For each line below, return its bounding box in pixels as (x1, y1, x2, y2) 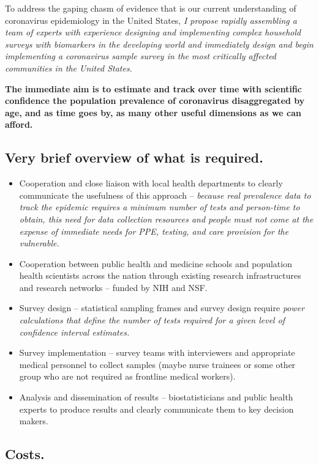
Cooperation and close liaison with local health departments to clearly (19, 177, 283, 190)
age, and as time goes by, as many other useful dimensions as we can (5, 106, 301, 119)
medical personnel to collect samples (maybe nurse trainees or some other (19, 358, 296, 370)
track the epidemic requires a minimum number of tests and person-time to (19, 201, 300, 213)
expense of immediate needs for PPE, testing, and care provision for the (19, 224, 289, 237)
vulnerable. (19, 237, 59, 249)
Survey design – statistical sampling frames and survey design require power (19, 301, 305, 314)
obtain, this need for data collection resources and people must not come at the (19, 212, 313, 225)
